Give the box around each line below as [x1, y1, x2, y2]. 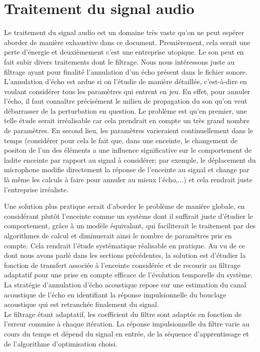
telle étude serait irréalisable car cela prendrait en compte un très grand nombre [4, 115, 249, 126]
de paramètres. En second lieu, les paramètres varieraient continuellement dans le [4, 125, 253, 136]
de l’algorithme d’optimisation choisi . [4, 338, 117, 348]
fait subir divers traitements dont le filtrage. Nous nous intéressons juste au [4, 56, 235, 67]
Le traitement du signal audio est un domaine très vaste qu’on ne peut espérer [4, 27, 244, 38]
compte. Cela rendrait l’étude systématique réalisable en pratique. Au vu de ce [4, 240, 245, 250]
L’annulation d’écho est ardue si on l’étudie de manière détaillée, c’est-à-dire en [4, 76, 247, 87]
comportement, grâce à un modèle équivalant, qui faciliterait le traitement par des [4, 220, 256, 231]
